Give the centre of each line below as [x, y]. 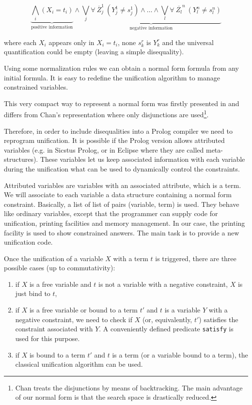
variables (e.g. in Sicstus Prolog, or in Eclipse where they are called [104, 149]
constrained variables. [36, 87]
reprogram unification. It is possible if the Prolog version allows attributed [114, 140]
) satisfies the [219, 319]
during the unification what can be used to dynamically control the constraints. [122, 168]
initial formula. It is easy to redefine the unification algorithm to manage [112, 77]
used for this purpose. [47, 338]
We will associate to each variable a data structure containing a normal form [118, 195]
